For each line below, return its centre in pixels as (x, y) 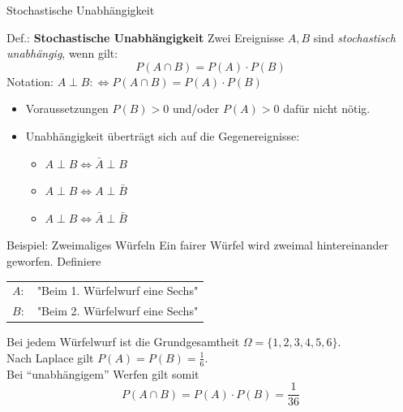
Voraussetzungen (67, 108)
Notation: (30, 81)
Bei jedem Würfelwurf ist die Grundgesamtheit (123, 342)
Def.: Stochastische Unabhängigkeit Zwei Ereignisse (145, 37)
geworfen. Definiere (54, 260)
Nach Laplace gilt (50, 357)
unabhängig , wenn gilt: (62, 53)
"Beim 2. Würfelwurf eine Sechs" (118, 311)
